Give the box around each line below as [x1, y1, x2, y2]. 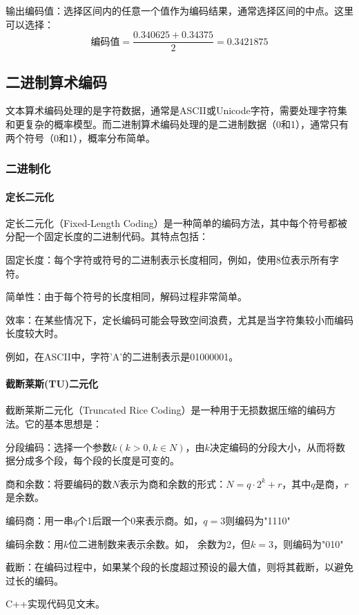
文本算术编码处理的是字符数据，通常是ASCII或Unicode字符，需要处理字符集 [6, 103, 347, 118]
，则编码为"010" [273, 536, 344, 551]
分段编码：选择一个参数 [6, 439, 112, 454]
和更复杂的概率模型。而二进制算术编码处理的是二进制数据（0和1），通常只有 [6, 117, 349, 131]
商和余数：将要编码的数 [6, 476, 112, 490]
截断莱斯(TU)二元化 [6, 376, 99, 391]
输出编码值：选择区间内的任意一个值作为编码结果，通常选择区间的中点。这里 [6, 3, 353, 17]
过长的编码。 [6, 573, 64, 587]
